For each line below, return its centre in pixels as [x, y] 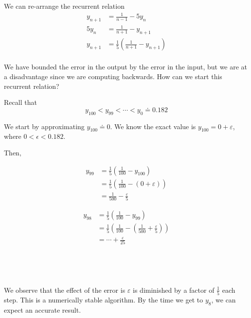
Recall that [20, 102]
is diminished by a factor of [174, 290]
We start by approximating [44, 126]
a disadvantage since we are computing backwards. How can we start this [113, 76]
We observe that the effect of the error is [65, 290]
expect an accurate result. [43, 310]
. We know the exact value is [153, 126]
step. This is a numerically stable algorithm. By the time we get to [104, 299]
